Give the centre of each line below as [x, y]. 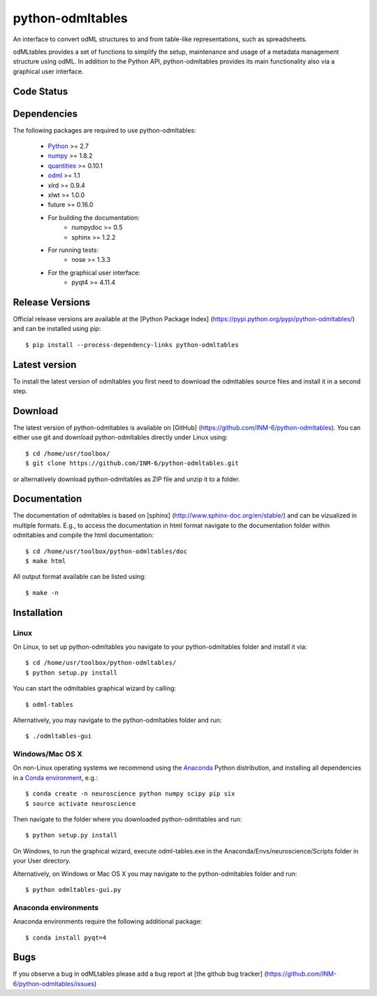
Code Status [40, 91]
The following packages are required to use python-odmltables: [105, 130]
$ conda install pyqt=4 [66, 937]
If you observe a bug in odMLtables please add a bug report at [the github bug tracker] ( [140, 974]
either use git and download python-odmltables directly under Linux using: [120, 437]
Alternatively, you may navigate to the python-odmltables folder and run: [117, 720]
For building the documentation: [94, 217]
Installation [38, 612]
